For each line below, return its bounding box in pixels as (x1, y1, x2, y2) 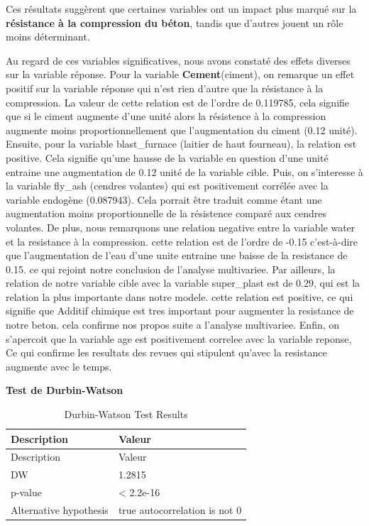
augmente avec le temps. (6, 358, 112, 373)
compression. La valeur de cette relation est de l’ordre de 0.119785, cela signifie (6, 94, 350, 109)
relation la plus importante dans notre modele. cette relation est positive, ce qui (6, 289, 353, 304)
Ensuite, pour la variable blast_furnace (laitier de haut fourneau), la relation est (6, 136, 357, 151)
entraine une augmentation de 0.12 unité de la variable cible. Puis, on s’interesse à (6, 164, 363, 179)
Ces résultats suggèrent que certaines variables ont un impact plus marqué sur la (6, 1, 357, 16)
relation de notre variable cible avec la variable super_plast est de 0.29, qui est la (6, 275, 360, 290)
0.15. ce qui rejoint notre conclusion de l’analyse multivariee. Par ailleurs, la (6, 261, 336, 276)
